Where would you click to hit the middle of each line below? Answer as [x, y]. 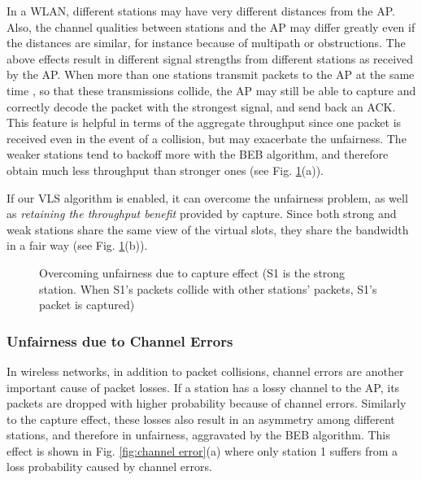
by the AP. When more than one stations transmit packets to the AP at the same [211, 74]
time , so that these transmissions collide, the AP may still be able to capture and [211, 90]
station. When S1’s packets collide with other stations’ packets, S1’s [208, 288]
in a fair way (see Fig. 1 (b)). [77, 245]
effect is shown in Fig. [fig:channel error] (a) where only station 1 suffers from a [202, 450]
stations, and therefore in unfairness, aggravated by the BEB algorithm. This [198, 435]
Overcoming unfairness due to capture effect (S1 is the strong [192, 272]
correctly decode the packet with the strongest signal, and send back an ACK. [201, 106]
